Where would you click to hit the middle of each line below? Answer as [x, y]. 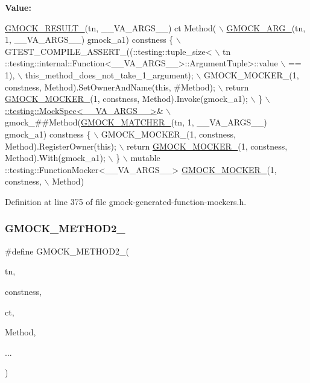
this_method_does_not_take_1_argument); [109, 74]
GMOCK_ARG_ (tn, [266, 27]
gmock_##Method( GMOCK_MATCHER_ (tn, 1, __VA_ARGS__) [136, 122]
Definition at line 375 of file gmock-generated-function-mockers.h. [126, 201]
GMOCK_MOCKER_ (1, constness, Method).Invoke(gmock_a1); [126, 99]
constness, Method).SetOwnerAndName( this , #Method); [110, 87]
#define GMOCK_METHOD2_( [67, 251]
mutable [145, 158]
